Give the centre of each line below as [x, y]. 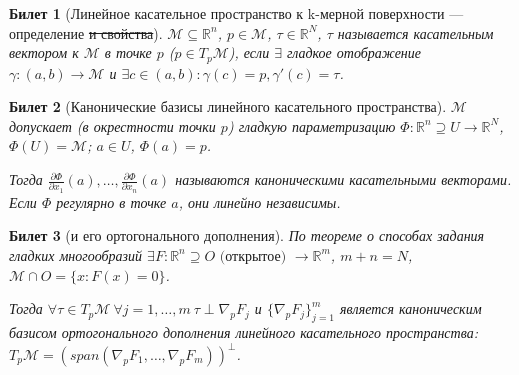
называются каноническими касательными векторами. [343, 179]
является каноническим [411, 308]
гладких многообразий [76, 254]
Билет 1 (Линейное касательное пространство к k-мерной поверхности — [236, 13]
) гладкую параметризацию [311, 125]
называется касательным [415, 32]
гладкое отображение [354, 52]
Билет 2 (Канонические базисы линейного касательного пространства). [228, 106]
